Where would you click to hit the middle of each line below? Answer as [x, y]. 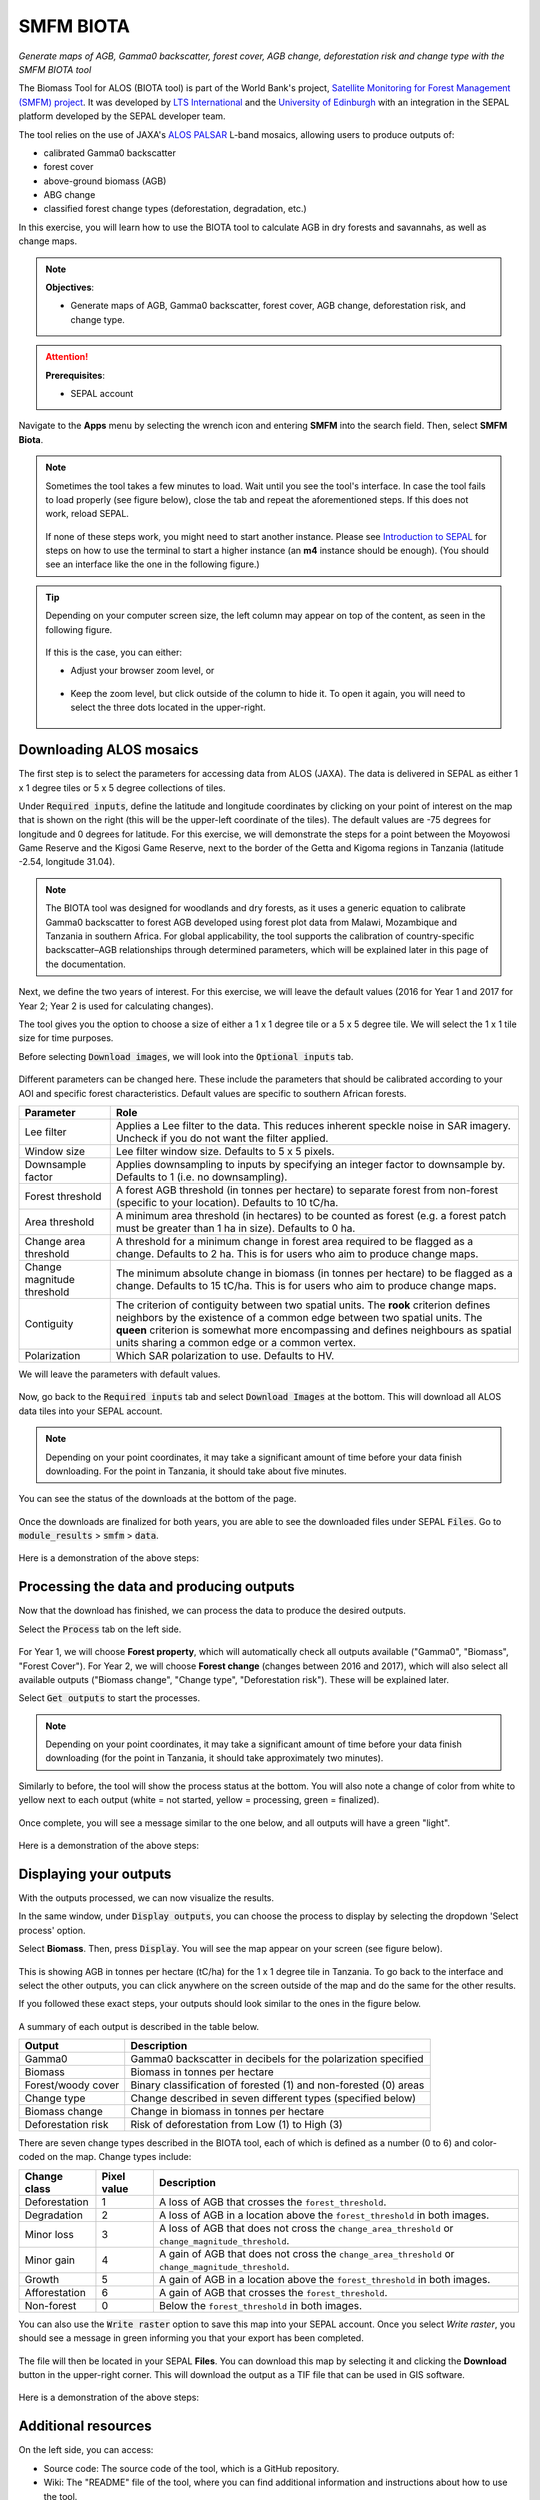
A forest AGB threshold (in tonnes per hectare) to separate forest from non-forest [307, 1190]
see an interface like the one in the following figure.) [152, 564]
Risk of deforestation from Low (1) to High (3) [237, 2125]
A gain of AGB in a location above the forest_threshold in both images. [324, 2279]
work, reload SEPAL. [87, 514]
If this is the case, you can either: [113, 652]
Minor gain [49, 2260]
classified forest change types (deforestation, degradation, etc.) [175, 209]
